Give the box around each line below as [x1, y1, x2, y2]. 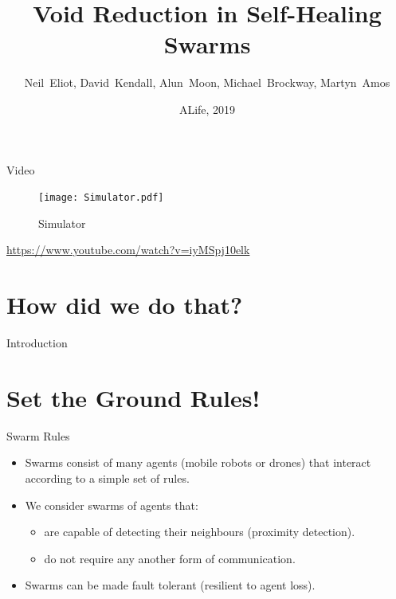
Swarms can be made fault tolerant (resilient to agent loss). [25, 577, 316, 593]
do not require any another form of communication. [44, 550, 296, 566]
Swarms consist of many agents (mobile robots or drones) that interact [25, 454, 371, 471]
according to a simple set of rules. [25, 469, 190, 486]
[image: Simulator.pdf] [38, 192, 164, 204]
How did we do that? [6, 288, 243, 321]
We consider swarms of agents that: [25, 496, 198, 513]
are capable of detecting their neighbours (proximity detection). [44, 523, 355, 540]
